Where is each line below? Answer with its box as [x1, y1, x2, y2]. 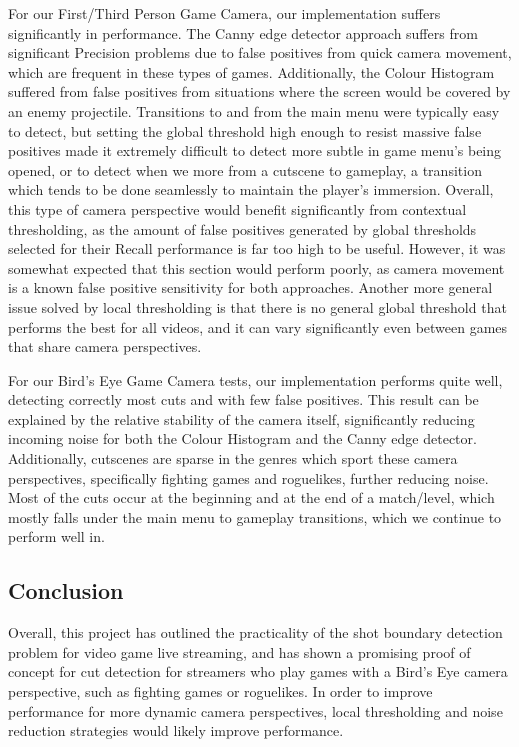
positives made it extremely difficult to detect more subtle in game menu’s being [8, 140, 502, 161]
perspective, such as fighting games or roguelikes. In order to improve [8, 681, 433, 702]
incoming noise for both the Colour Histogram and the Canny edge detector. [8, 428, 477, 449]
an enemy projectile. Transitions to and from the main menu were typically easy [8, 100, 500, 121]
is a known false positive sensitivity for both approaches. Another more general [8, 277, 493, 298]
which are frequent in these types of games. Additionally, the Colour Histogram [8, 61, 495, 82]
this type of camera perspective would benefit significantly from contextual [8, 198, 467, 219]
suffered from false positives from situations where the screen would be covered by [8, 81, 511, 102]
